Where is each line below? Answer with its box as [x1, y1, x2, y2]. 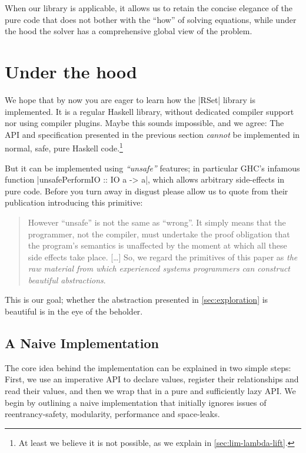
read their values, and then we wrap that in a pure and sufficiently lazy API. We [5, 385, 296, 397]
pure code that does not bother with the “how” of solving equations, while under [5, 13, 297, 25]
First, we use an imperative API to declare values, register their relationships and [5, 373, 299, 385]
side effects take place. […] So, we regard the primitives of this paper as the [28, 250, 298, 263]
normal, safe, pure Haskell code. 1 [5, 140, 123, 154]
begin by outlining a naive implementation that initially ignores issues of [5, 396, 267, 408]
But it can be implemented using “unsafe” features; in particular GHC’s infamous [5, 161, 300, 174]
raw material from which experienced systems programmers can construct [28, 262, 291, 275]
